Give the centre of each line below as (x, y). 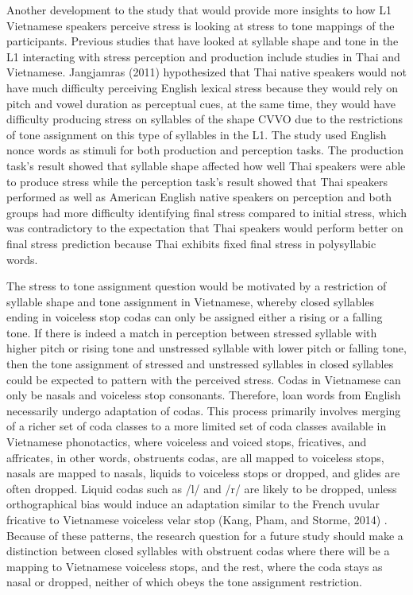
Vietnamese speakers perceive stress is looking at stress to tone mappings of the (201, 25)
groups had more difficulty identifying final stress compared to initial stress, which (206, 212)
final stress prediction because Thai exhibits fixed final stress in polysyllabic (191, 243)
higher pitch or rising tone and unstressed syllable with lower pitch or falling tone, (206, 348)
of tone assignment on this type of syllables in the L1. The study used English (197, 134)
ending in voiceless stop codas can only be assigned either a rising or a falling (195, 317)
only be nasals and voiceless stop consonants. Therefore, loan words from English (204, 395)
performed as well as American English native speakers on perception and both (199, 197)
